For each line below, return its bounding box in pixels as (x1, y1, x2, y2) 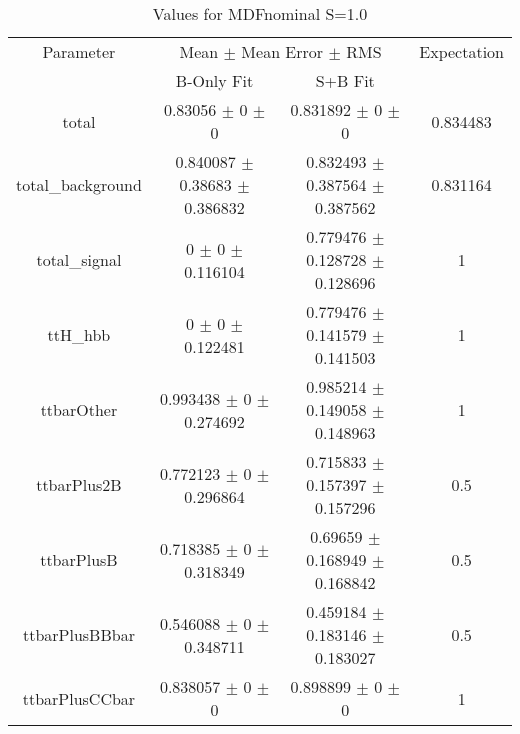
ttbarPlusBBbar (22, 623, 135, 646)
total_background (16, 173, 142, 196)
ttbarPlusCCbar (22, 686, 136, 710)
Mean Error (241, 40, 324, 63)
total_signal (36, 248, 122, 271)
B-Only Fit (175, 69, 254, 92)
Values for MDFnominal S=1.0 (152, 2, 368, 25)
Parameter (42, 40, 116, 63)
